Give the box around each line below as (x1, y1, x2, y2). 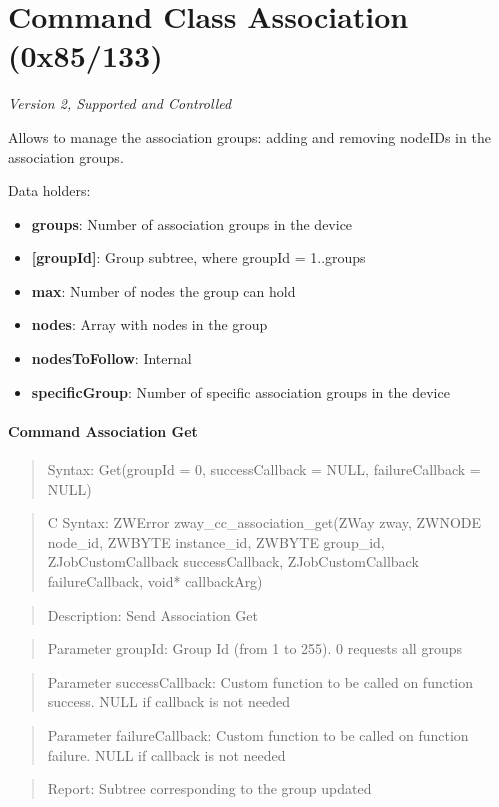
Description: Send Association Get (47, 604, 258, 625)
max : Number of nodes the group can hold (31, 280, 296, 301)
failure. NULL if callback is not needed (47, 744, 286, 765)
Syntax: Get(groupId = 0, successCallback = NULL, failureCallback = (47, 459, 481, 480)
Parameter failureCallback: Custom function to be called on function (47, 724, 469, 745)
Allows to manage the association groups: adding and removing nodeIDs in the (8, 126, 491, 147)
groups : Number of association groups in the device (31, 213, 353, 234)
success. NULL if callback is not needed (47, 691, 290, 712)
